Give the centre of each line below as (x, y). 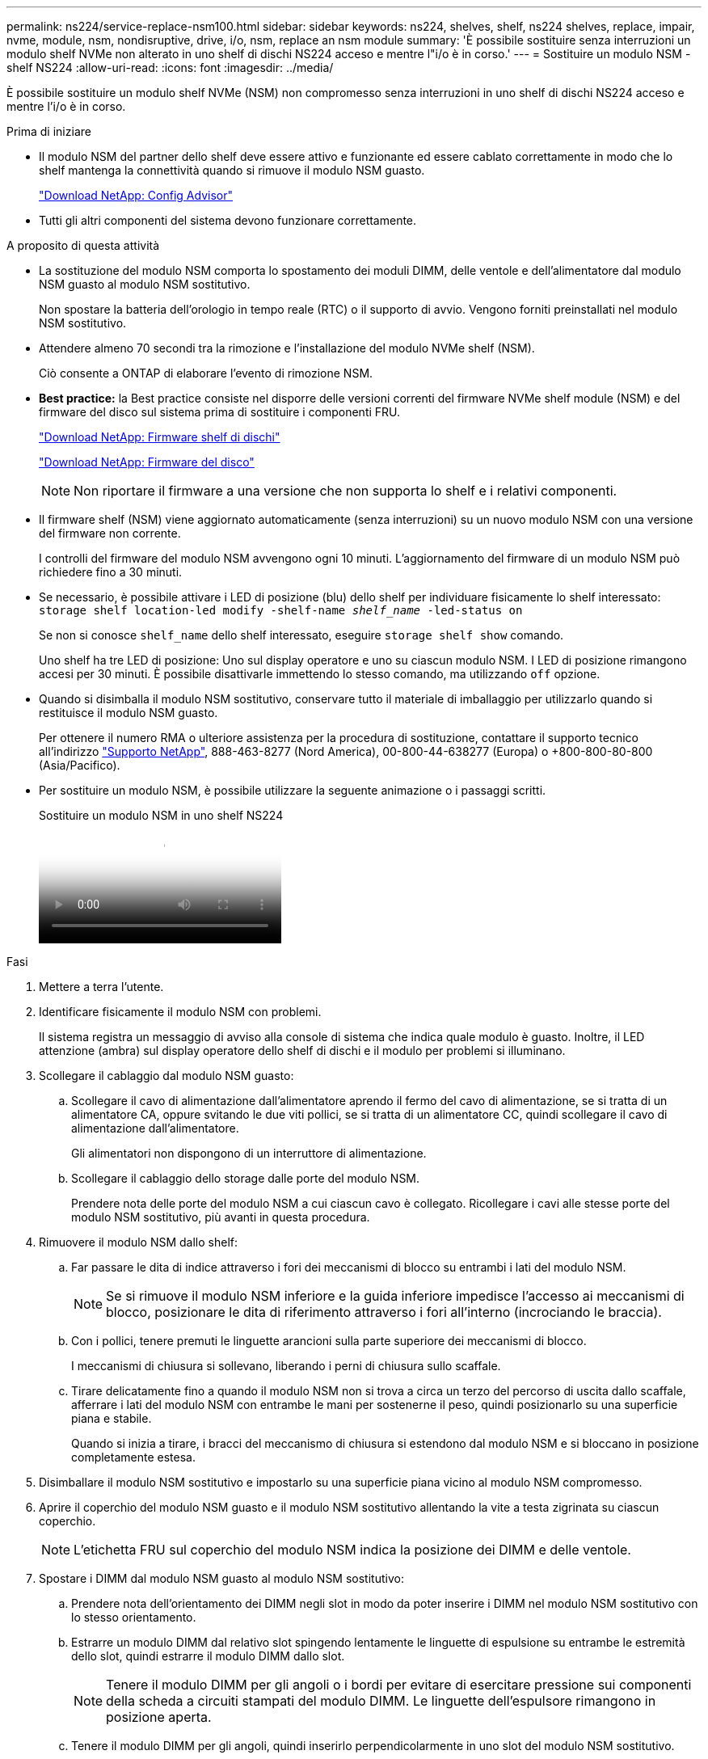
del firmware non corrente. (110, 533)
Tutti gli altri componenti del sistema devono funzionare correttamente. (228, 220)
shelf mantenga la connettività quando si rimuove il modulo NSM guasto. (232, 170)
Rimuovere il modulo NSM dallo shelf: (139, 1242)
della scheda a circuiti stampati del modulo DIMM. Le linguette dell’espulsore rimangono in (381, 1701)
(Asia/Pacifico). (80, 765)
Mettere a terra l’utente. (101, 987)
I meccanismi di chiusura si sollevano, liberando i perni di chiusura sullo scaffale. (286, 1366)
